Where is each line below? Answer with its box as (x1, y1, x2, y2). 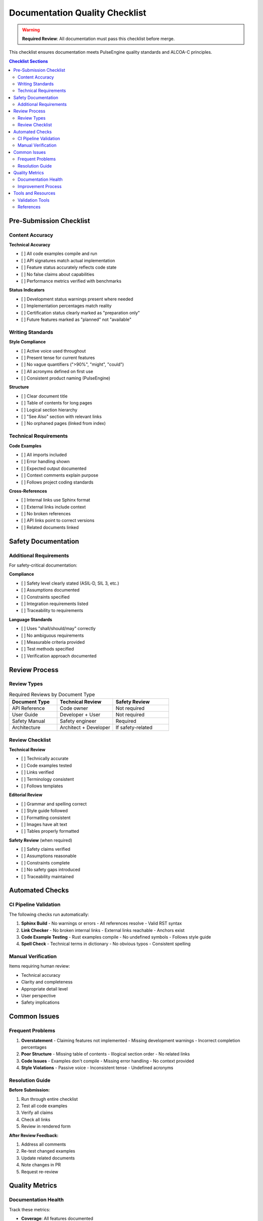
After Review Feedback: (9, 1132, 58, 1138)
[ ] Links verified (21, 769, 54, 775)
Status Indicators (9, 287, 45, 293)
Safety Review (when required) (9, 837, 73, 843)
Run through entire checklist (21, 1096, 78, 1102)
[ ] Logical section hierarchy (21, 407, 77, 413)
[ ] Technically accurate (21, 756, 69, 761)
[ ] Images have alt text (21, 821, 68, 827)
